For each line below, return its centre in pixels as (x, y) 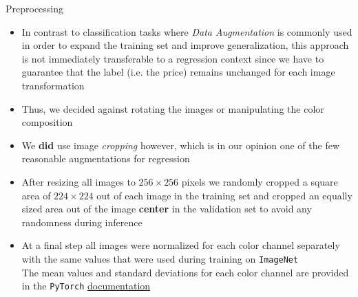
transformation (53, 85)
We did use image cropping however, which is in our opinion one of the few (181, 145)
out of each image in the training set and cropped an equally (224, 195)
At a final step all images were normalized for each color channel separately (181, 245)
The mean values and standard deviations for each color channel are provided (185, 272)
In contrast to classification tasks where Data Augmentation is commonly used (187, 31)
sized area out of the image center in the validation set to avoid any (167, 209)
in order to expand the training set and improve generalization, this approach (185, 45)
